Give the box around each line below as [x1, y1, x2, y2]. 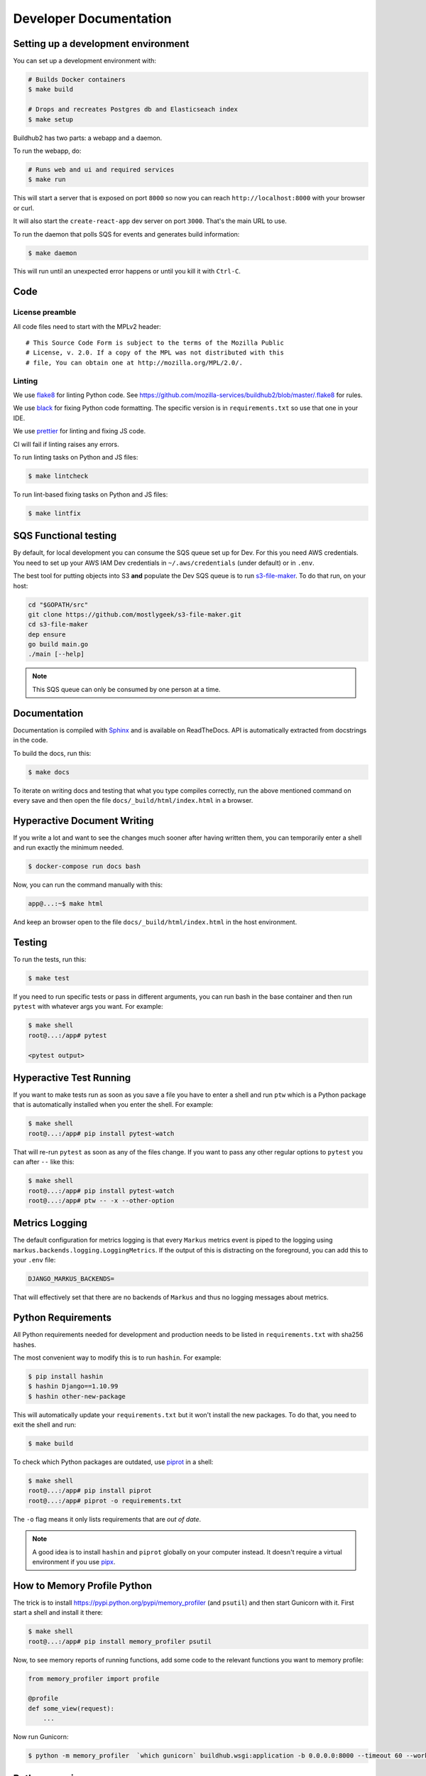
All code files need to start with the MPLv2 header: [13, 322, 161, 330]
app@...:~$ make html [28, 899, 104, 908]
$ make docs [28, 768, 70, 776]
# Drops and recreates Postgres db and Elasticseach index [28, 105, 238, 114]
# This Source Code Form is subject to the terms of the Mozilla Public [26, 339, 284, 347]
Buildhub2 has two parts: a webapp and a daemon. [13, 134, 163, 142]
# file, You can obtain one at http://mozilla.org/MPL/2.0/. [26, 359, 243, 367]
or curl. [13, 203, 35, 212]
